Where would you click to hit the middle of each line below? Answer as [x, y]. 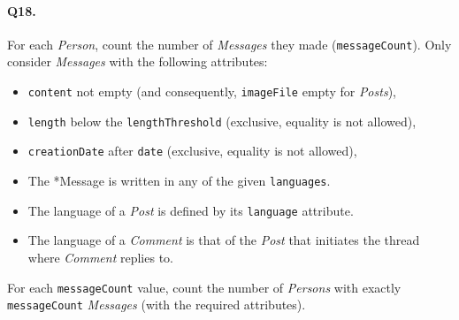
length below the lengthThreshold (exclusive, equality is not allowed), [222, 121]
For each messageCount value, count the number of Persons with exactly [204, 287]
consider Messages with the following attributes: [138, 61]
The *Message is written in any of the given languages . [179, 181]
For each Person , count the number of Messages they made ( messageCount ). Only [229, 44]
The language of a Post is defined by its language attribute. [191, 210]
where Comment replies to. [100, 257]
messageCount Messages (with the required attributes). [157, 305]
